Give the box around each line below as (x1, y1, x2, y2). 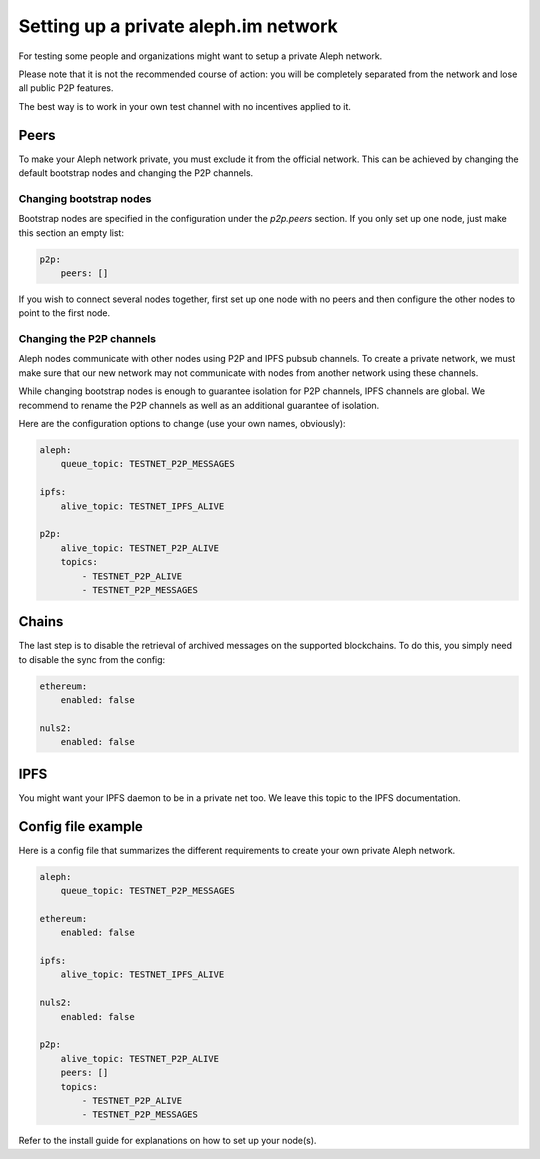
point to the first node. (18, 307, 111, 319)
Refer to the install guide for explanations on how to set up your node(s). (18, 1135, 317, 1147)
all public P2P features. (18, 82, 114, 94)
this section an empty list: (18, 226, 125, 239)
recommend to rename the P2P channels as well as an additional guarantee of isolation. (18, 399, 380, 411)
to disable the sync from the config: (18, 653, 166, 665)
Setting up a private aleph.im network (18, 15, 339, 37)
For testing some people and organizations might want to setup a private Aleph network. (18, 50, 383, 62)
